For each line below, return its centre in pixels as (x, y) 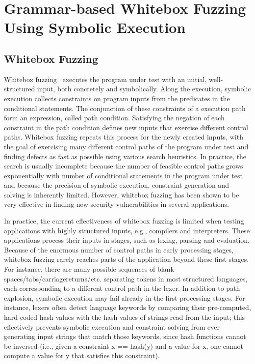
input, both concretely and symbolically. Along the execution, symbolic (144, 89)
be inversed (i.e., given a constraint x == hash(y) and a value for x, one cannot (124, 346)
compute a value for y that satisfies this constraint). (82, 355)
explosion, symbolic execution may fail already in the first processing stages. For (125, 297)
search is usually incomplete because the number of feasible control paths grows (124, 166)
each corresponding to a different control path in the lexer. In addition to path (122, 288)
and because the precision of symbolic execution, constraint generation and (116, 185)
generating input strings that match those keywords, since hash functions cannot (125, 336)
